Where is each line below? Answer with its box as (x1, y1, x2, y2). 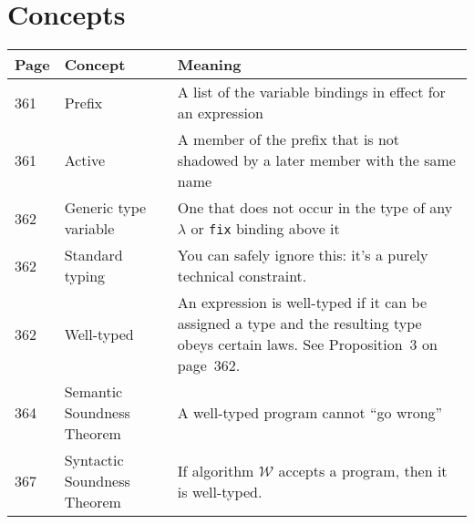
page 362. (177, 354, 241, 376)
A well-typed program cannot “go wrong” (177, 402, 443, 424)
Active (64, 149, 106, 171)
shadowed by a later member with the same (177, 149, 456, 171)
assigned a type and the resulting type (177, 313, 422, 334)
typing (64, 265, 106, 287)
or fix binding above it (191, 218, 340, 240)
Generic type (64, 197, 147, 219)
